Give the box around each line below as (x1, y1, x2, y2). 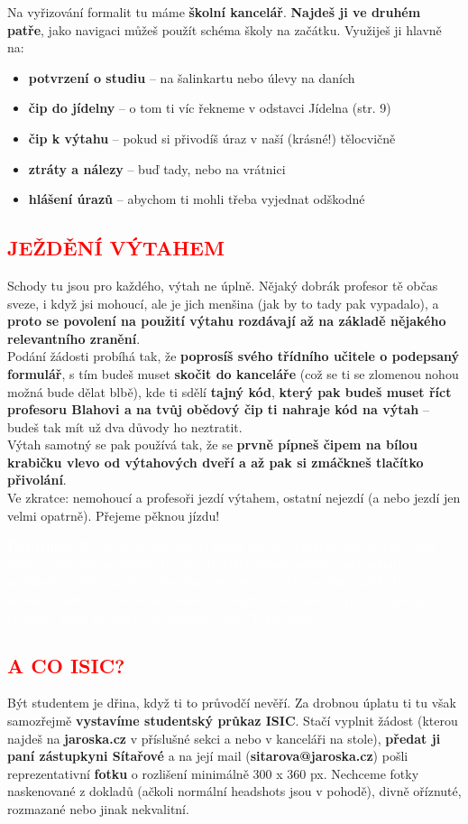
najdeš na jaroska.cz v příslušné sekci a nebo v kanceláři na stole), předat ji (7, 728, 441, 747)
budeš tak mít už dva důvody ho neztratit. (7, 417, 243, 436)
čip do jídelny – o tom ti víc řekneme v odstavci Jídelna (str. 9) (28, 98, 391, 117)
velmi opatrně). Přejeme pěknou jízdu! (7, 505, 220, 524)
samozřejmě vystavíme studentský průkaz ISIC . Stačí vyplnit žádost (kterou (7, 711, 458, 730)
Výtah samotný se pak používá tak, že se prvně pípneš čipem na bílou (7, 435, 418, 454)
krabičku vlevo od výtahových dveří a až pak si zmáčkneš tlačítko (7, 452, 424, 471)
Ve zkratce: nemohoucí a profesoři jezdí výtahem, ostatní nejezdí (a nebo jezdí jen (7, 488, 461, 507)
